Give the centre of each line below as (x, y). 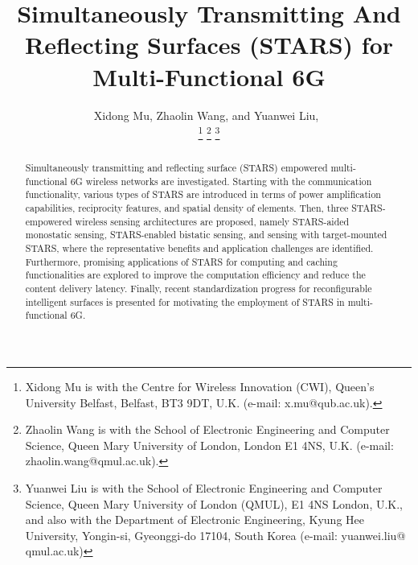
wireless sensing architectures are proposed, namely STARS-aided (212, 221)
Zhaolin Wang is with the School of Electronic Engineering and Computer (207, 429)
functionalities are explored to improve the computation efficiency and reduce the (195, 275)
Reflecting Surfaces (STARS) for (209, 45)
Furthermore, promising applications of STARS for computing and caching (181, 261)
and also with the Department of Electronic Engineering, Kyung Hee (195, 520)
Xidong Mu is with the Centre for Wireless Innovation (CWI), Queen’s (200, 387)
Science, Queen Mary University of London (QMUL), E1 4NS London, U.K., (214, 503)
